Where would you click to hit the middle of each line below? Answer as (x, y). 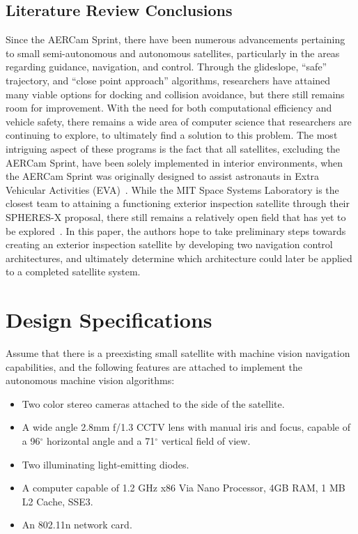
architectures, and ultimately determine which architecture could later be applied (179, 258)
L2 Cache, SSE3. (57, 501)
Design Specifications (109, 320)
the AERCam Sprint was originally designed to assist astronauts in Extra (163, 176)
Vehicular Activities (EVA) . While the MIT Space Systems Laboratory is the (172, 189)
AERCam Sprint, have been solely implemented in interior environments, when (174, 162)
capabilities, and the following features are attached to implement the (154, 366)
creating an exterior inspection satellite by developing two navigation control (169, 244)
